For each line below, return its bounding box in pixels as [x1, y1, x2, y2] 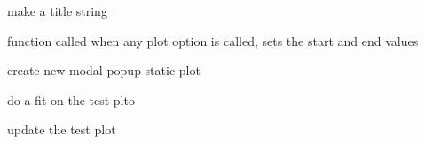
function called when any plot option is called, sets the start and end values [7, 31, 419, 49]
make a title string [7, 2, 107, 19]
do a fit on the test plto [7, 90, 135, 109]
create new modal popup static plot [7, 61, 201, 80]
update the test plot [7, 120, 116, 139]
